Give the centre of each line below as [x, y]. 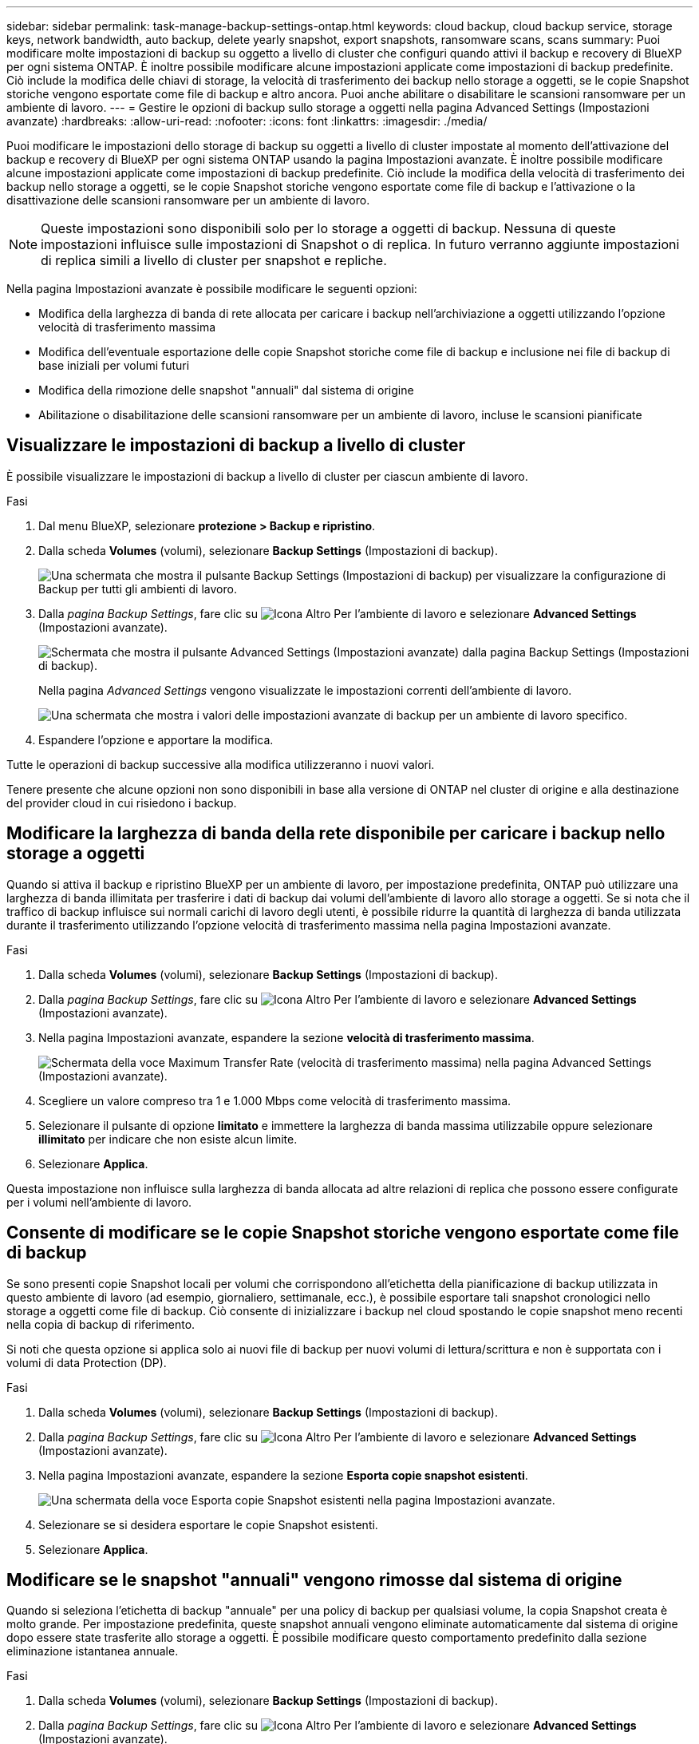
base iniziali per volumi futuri [114, 365]
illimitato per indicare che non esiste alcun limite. [168, 1139]
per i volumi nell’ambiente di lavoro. [99, 1202]
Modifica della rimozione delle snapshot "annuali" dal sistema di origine [226, 390]
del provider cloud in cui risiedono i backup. [122, 803]
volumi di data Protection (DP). [87, 1362]
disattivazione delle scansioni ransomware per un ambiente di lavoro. [188, 200]
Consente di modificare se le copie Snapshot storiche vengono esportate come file [343, 1233]
